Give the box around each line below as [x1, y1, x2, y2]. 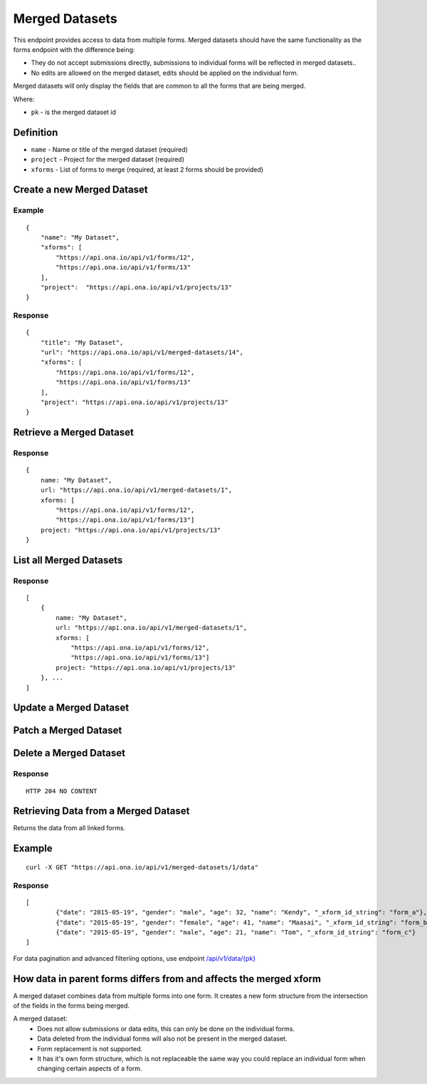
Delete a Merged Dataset [13, 747, 126, 759]
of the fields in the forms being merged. [13, 1001, 130, 1010]
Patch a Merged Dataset [13, 724, 122, 737]
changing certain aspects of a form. [37, 1064, 142, 1073]
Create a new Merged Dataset [13, 184, 149, 196]
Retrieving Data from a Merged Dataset [13, 805, 190, 817]
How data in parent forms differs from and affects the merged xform [13, 973, 322, 985]
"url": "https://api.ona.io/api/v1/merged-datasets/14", [40, 349, 243, 356]
